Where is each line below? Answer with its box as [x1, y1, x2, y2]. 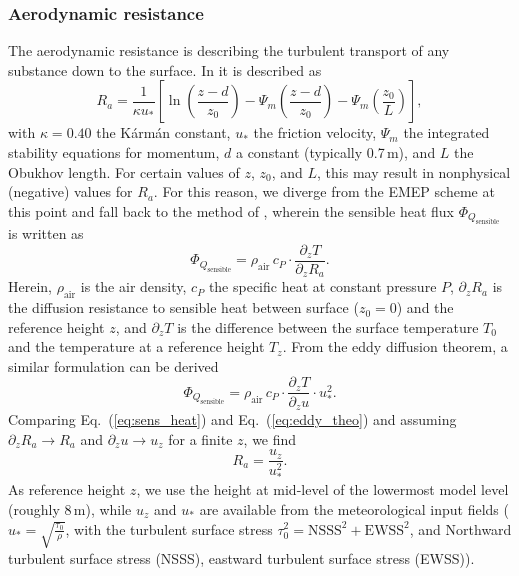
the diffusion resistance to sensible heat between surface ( [8, 297, 359, 318]
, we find [243, 428, 297, 449]
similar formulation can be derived [8, 355, 219, 376]
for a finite [168, 428, 233, 449]
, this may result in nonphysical [317, 161, 511, 182]
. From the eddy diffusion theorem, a [282, 336, 508, 357]
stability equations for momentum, [8, 142, 220, 162]
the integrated [403, 122, 490, 143]
